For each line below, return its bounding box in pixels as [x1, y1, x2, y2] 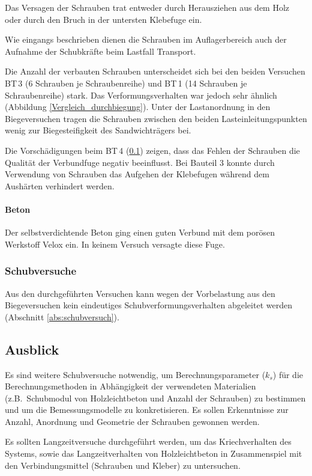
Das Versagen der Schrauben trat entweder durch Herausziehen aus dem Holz [5, 1, 290, 13]
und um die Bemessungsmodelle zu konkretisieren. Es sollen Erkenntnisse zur [5, 403, 289, 416]
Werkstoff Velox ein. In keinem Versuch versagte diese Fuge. [5, 237, 225, 250]
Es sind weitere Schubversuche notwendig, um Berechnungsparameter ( [5, 368, 266, 380]
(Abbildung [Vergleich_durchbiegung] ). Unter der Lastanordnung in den [5, 100, 271, 113]
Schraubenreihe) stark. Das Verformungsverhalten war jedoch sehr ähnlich [5, 88, 277, 101]
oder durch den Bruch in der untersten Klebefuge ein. [5, 13, 202, 25]
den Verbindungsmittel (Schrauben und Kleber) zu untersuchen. [5, 459, 241, 471]
